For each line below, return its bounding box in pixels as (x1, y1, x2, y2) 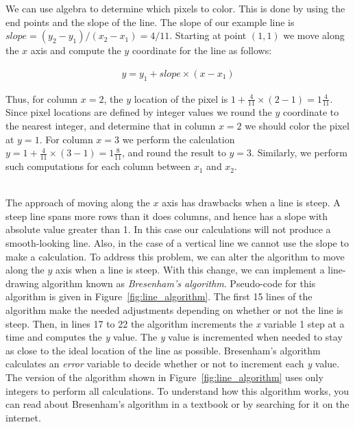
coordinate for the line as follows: (132, 43, 272, 58)
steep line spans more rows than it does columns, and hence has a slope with (5, 208, 328, 223)
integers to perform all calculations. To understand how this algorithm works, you (5, 383, 350, 398)
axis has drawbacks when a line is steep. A (162, 195, 341, 210)
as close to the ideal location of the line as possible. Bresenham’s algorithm (5, 343, 321, 357)
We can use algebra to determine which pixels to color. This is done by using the (5, 1, 345, 15)
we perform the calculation (122, 132, 235, 146)
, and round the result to (122, 145, 226, 160)
